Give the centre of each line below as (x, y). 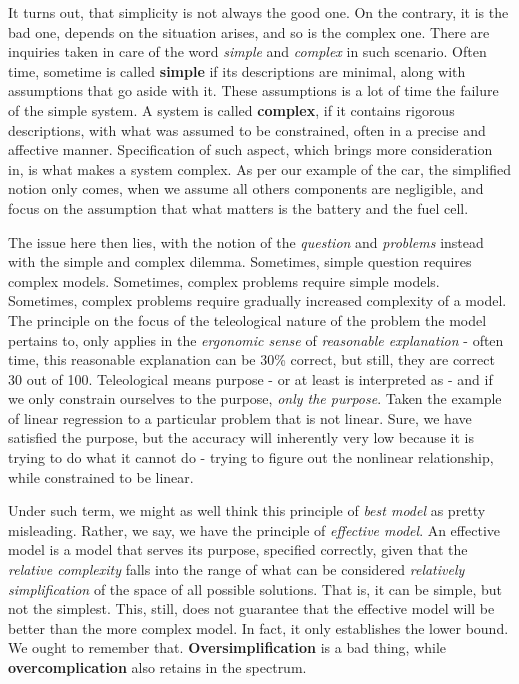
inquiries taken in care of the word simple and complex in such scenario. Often (247, 51)
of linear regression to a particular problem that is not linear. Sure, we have (240, 417)
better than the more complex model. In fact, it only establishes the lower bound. (258, 627)
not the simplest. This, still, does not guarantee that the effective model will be (251, 608)
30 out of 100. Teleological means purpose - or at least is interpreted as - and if (250, 378)
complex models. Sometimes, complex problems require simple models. (224, 280)
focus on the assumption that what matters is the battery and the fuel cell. (238, 207)
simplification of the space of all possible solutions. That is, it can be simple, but (255, 588)
